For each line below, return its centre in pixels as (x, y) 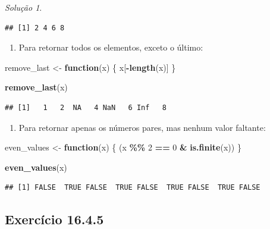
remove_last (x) (36, 87)
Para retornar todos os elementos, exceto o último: (111, 47)
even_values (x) (36, 167)
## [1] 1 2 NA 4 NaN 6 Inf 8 (86, 107)
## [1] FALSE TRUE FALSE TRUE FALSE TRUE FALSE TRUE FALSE (133, 188)
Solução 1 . (23, 7)
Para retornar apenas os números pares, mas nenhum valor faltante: (142, 127)
